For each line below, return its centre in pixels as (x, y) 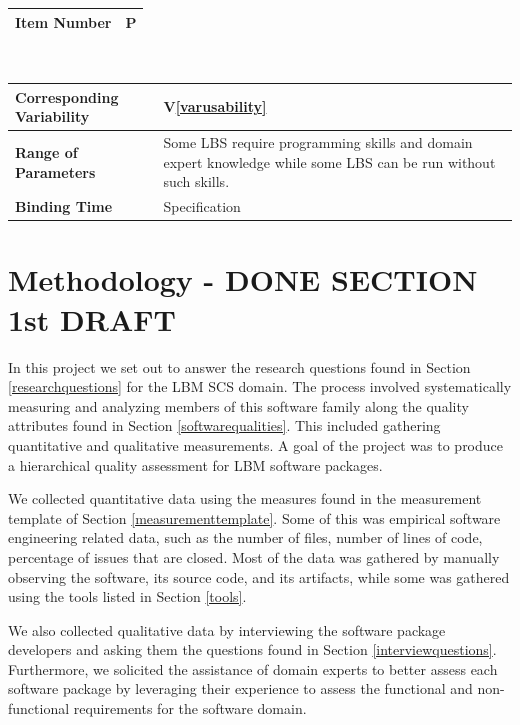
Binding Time (64, 206)
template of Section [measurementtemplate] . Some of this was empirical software (254, 517)
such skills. (196, 181)
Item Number (63, 21)
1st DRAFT (92, 318)
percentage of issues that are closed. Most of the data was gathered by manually (254, 556)
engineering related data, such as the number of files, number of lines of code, (245, 537)
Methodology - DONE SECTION (243, 279)
